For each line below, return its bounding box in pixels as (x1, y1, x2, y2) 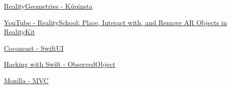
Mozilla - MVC (4, 75, 49, 85)
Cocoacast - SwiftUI (4, 43, 64, 53)
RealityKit (4, 27, 35, 37)
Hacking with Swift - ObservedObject (4, 59, 115, 69)
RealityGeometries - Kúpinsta (4, 1, 93, 11)
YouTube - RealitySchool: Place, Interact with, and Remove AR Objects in (4, 17, 227, 27)
